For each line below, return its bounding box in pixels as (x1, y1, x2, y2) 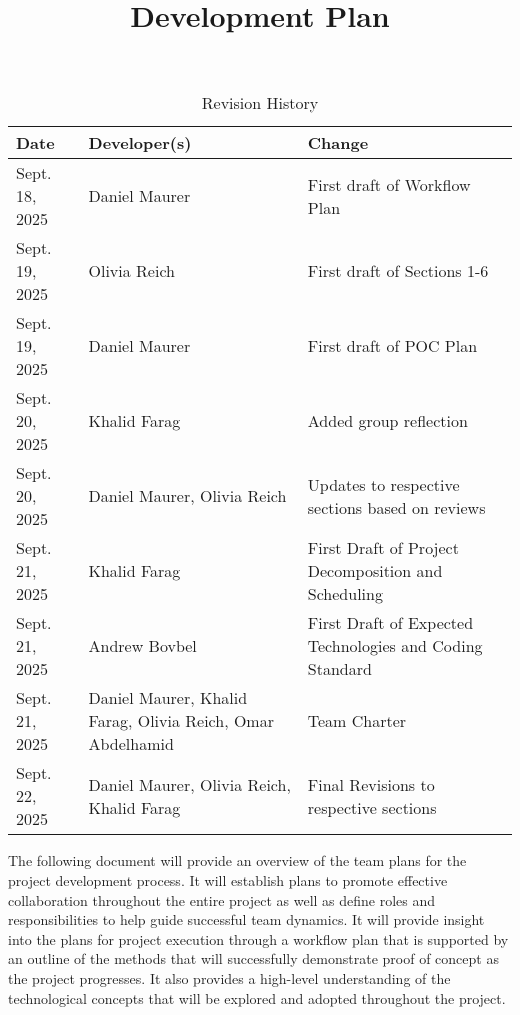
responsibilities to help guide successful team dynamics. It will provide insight (8, 909, 485, 930)
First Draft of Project (307, 536, 459, 560)
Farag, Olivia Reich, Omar (88, 709, 274, 733)
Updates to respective (307, 472, 460, 496)
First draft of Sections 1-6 (307, 259, 489, 283)
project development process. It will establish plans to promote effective (8, 869, 448, 890)
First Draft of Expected (307, 611, 474, 635)
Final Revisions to (307, 772, 435, 796)
